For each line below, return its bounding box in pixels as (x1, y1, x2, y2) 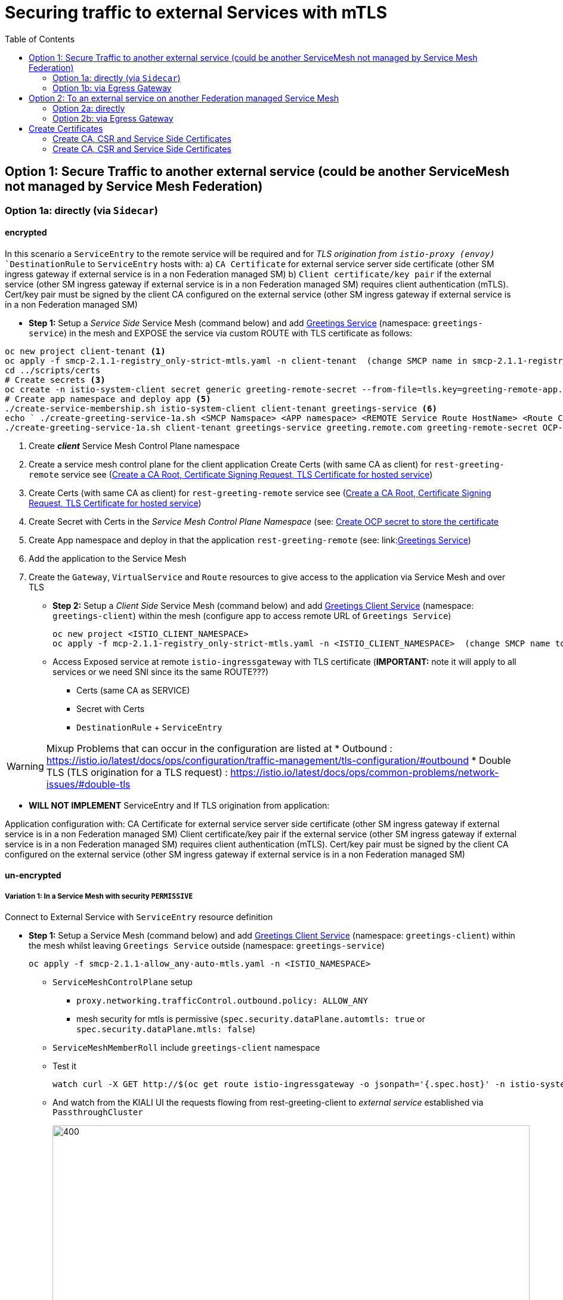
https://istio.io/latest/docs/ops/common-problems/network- (230, 766, 499, 778)
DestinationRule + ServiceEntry (76, 722, 222, 732)
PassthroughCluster (52, 1107, 143, 1118)
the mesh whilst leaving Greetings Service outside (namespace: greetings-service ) (29, 940, 385, 951)
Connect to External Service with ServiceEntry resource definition (5, 912, 273, 923)
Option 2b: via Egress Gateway (52, 113, 174, 123)
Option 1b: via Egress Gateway (52, 82, 172, 93)
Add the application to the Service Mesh (29, 553, 187, 564)
